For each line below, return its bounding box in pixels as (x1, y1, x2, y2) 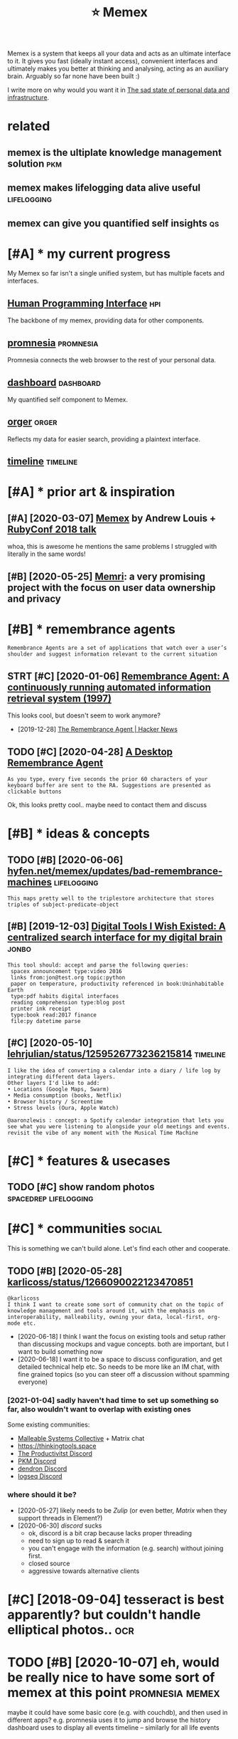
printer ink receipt (10, 1005, 72, 1012)
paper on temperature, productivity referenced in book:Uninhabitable (10, 980, 224, 987)
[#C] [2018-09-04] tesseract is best (7, 1591, 225, 1607)
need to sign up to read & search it (28, 1536, 130, 1545)
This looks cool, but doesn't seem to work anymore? (7, 711, 161, 720)
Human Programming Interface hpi (7, 297, 161, 309)
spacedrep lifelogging (7, 1192, 94, 1204)
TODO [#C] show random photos (7, 1181, 155, 1193)
